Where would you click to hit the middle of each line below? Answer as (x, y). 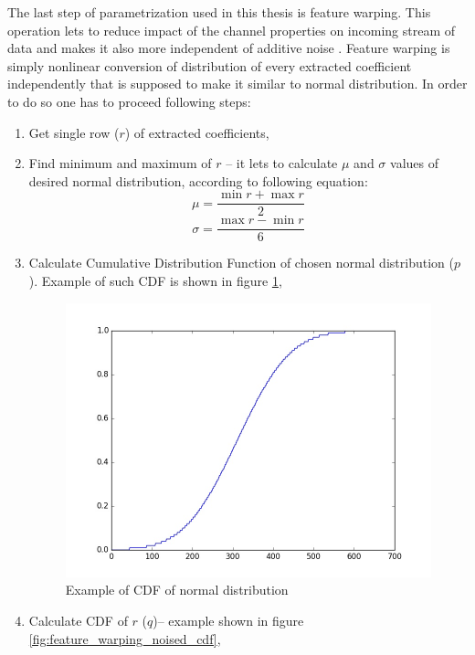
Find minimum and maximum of (120, 163)
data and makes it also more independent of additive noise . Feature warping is (229, 48)
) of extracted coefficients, (197, 132)
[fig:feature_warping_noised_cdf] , (125, 638)
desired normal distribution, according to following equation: (198, 180)
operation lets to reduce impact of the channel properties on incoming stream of (232, 30)
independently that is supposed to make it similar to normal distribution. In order (237, 84)
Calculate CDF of (78, 620)
